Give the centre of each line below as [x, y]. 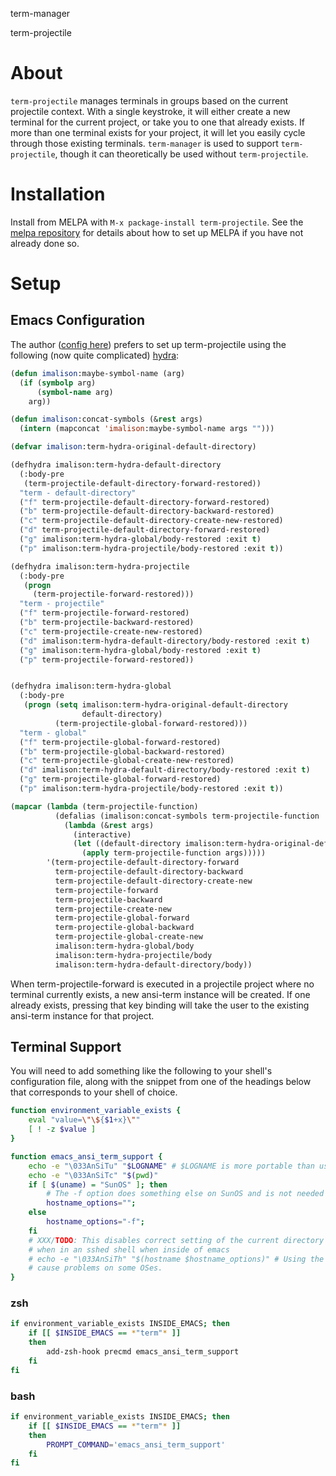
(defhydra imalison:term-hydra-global [91, 686]
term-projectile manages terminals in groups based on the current [149, 100]
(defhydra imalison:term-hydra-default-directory [116, 465]
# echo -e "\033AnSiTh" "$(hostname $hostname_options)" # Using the [176, 1259]
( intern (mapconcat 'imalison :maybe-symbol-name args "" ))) [147, 429]
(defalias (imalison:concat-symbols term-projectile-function [187, 816]
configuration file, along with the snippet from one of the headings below [161, 1082]
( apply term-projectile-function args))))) [174, 853]
